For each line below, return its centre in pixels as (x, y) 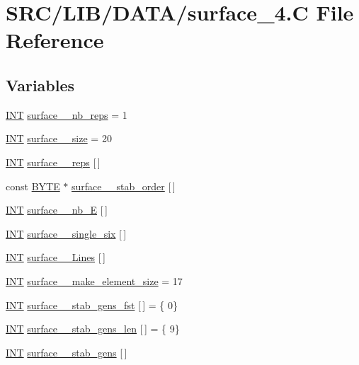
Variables (40, 85)
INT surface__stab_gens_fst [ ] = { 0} (92, 305)
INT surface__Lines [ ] (56, 257)
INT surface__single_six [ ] (66, 233)
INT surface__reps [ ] (53, 162)
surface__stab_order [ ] (124, 186)
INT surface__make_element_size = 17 (94, 280)
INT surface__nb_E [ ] (57, 210)
